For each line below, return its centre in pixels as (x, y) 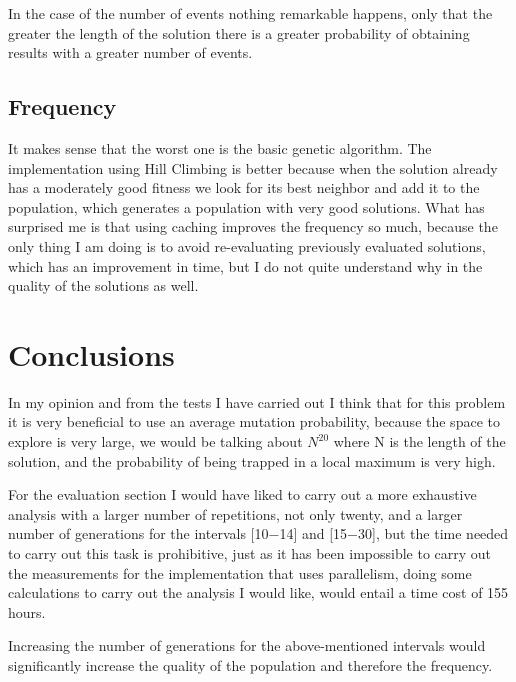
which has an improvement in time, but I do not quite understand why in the (245, 265)
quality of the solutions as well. (103, 285)
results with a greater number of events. (130, 52)
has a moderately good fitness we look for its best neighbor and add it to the (244, 187)
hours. (27, 611)
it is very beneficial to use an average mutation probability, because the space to (254, 421)
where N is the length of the (419, 441)
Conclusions (91, 353)
